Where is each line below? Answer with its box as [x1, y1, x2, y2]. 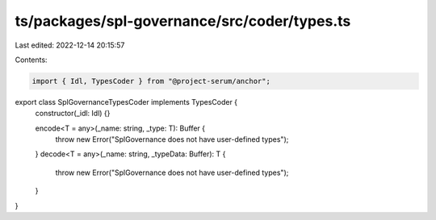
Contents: [15, 55, 48, 64]
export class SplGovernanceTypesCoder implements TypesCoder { [15, 97, 238, 106]
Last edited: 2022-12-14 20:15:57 [15, 40, 125, 50]
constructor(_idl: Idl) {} [35, 109, 111, 118]
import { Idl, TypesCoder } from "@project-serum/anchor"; [31, 77, 270, 85]
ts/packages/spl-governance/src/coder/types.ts [15, 12, 351, 30]
